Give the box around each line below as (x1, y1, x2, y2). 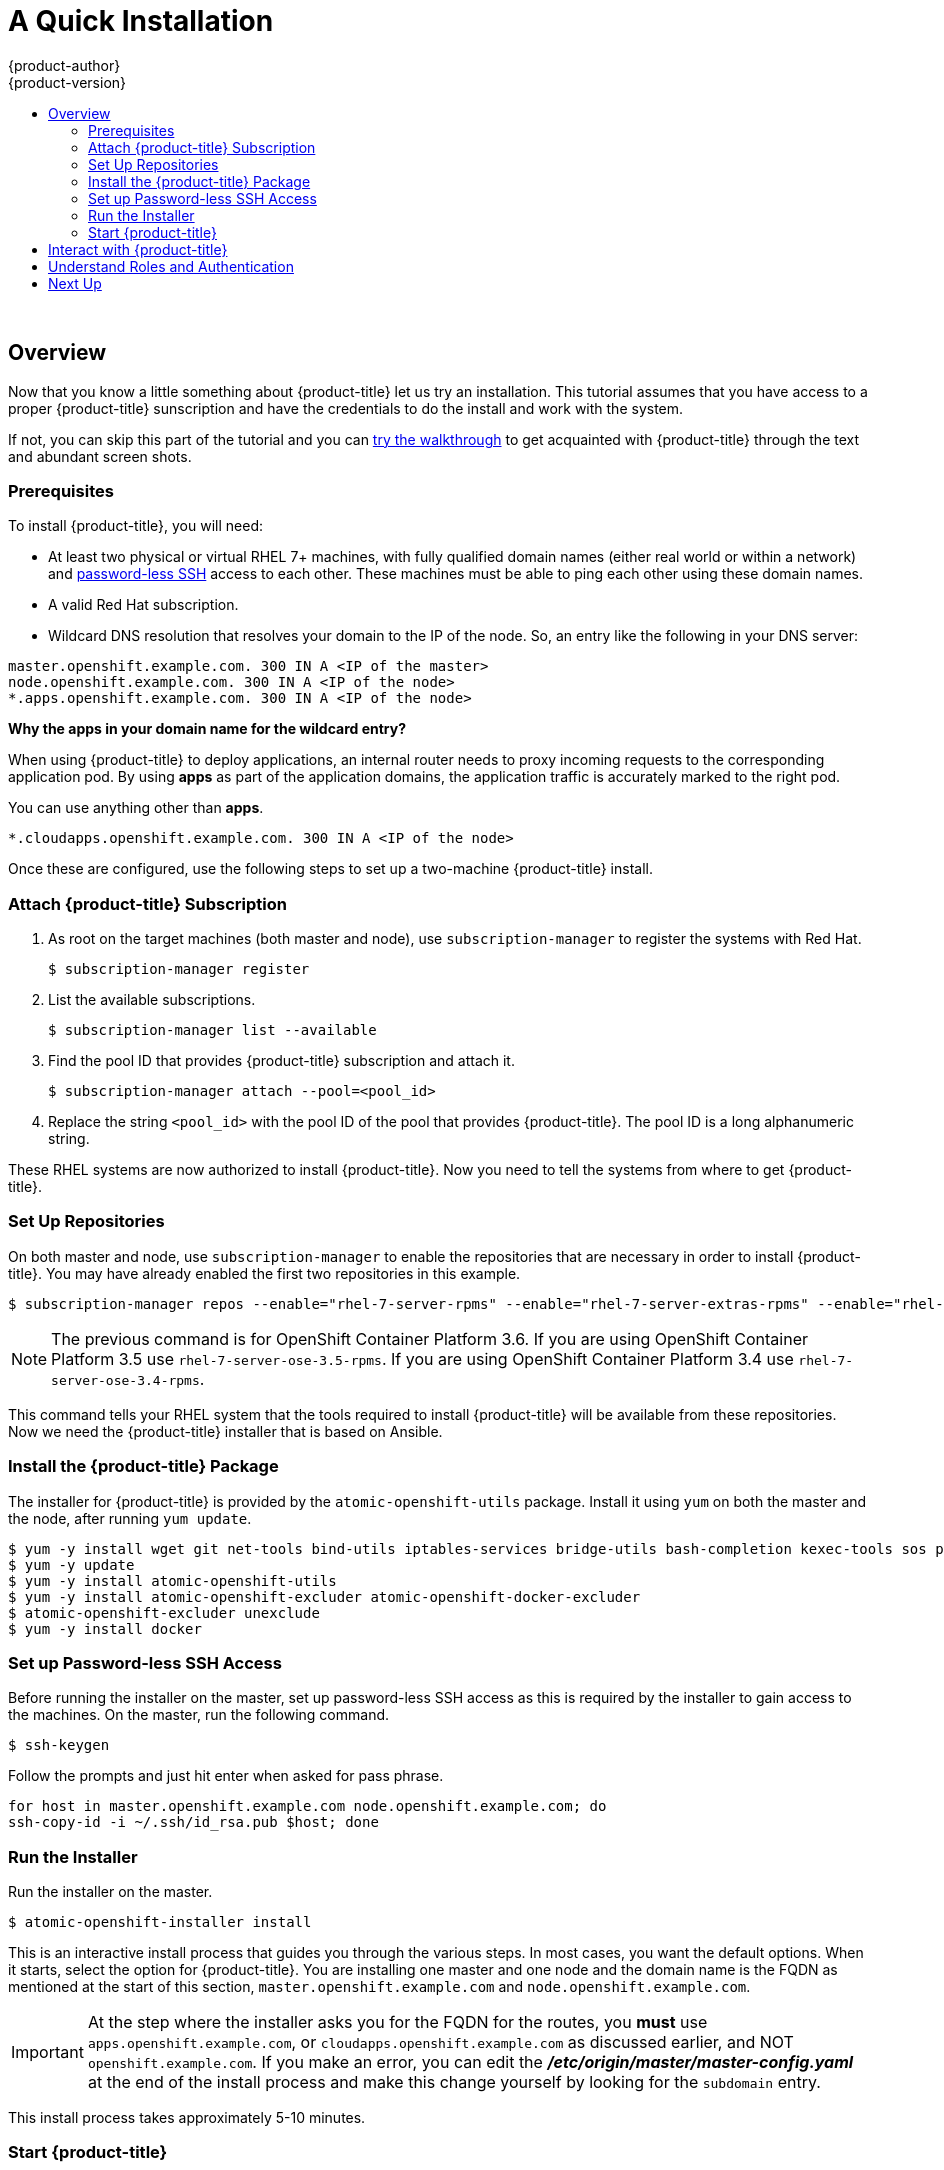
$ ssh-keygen (8, 1737, 110, 1754)
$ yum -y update (8, 1556, 135, 1573)
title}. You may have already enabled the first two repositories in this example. (8, 1264, 521, 1282)
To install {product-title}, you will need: (8, 517, 263, 535)
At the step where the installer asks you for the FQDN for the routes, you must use (87, 2012, 708, 2033)
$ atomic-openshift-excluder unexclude (8, 1604, 320, 1621)
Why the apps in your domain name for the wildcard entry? (8, 720, 407, 738)
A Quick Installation (8, 4, 274, 38)
